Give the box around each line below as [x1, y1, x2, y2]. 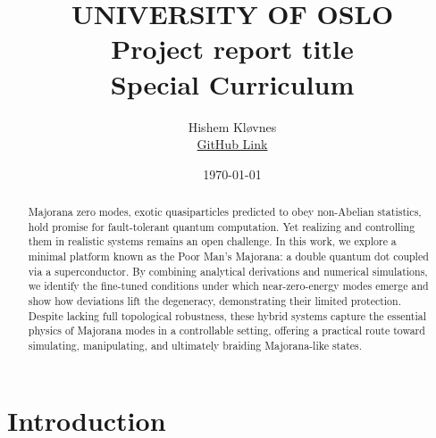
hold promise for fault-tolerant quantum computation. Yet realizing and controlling [28, 219, 415, 234]
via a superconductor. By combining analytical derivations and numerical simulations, [28, 263, 428, 278]
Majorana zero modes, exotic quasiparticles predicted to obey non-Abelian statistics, [28, 204, 422, 219]
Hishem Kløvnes [188, 117, 277, 136]
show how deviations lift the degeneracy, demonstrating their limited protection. [28, 293, 401, 309]
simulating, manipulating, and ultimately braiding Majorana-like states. [28, 337, 363, 352]
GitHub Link [197, 135, 268, 153]
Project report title [111, 30, 354, 67]
